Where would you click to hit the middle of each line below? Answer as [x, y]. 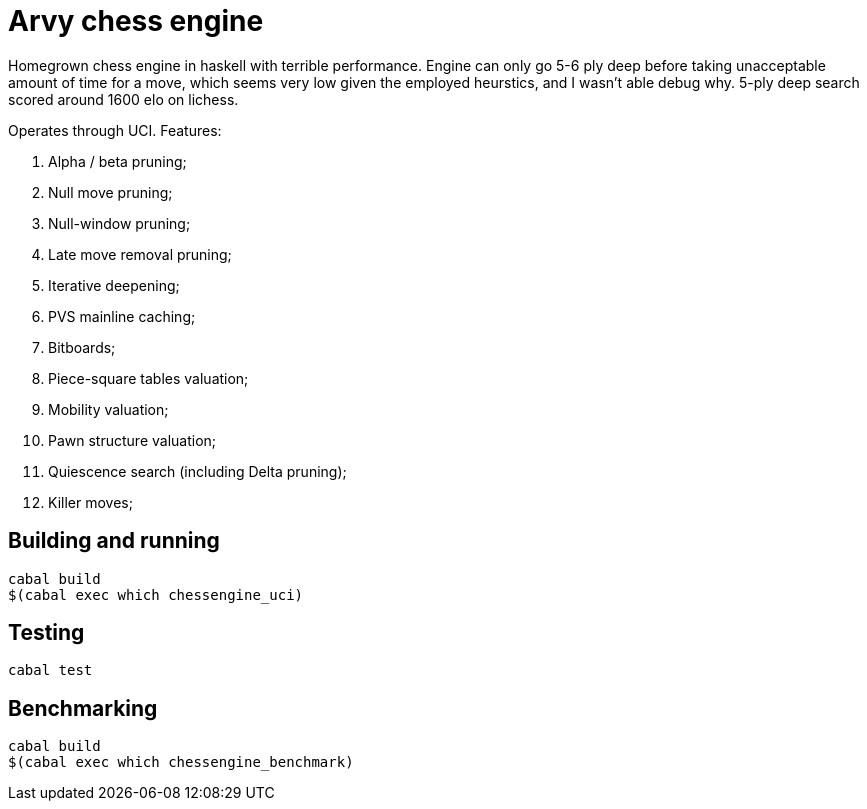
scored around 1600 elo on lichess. [123, 99]
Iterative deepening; [114, 285]
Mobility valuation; [108, 409]
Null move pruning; [110, 192]
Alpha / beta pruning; [117, 161]
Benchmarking [83, 708]
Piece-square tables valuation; [148, 378]
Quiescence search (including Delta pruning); [197, 471]
